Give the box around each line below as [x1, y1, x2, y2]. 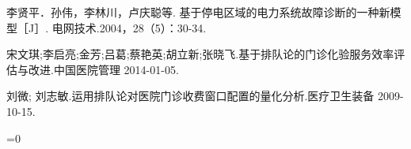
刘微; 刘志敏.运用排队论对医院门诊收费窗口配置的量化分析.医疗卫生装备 [6, 88, 375, 104]
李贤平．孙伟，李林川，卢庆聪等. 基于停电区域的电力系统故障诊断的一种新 [6, 4, 390, 20]
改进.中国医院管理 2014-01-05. [28, 61, 179, 77]
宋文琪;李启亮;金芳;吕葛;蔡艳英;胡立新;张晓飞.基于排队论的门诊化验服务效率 [6, 46, 394, 62]
